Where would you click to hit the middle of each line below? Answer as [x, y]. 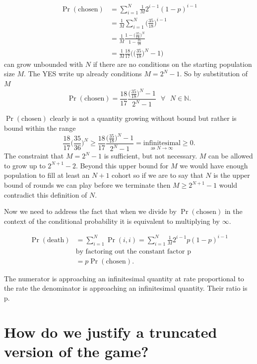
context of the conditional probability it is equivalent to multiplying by [112, 221]
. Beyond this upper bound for [122, 165]
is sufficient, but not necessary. [151, 156]
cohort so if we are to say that [158, 175]
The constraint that [34, 156]
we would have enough [214, 165]
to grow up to [25, 165]
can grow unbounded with [44, 64]
